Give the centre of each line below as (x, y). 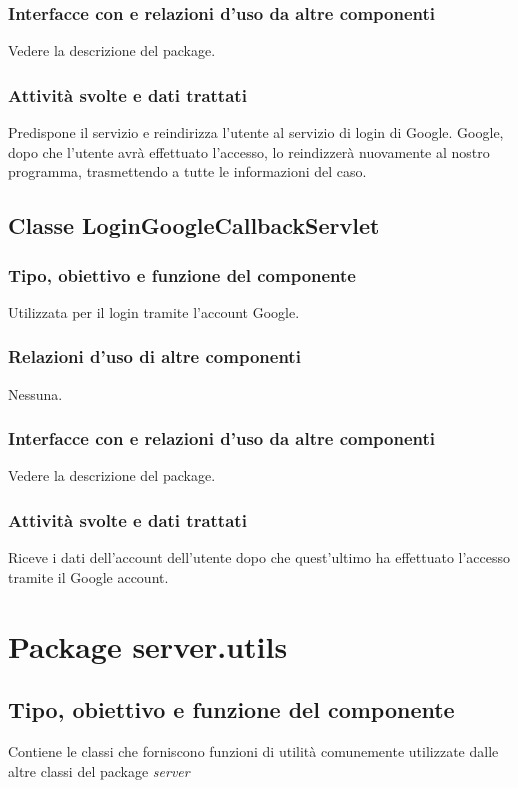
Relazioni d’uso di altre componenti (154, 356)
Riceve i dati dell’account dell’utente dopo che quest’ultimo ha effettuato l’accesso (259, 557)
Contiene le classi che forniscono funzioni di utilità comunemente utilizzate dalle (253, 751)
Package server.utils (148, 645)
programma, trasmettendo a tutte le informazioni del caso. (187, 171)
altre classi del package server (99, 770)
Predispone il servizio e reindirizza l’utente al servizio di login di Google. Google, (256, 132)
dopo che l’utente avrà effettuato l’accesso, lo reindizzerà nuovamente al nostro (249, 151)
